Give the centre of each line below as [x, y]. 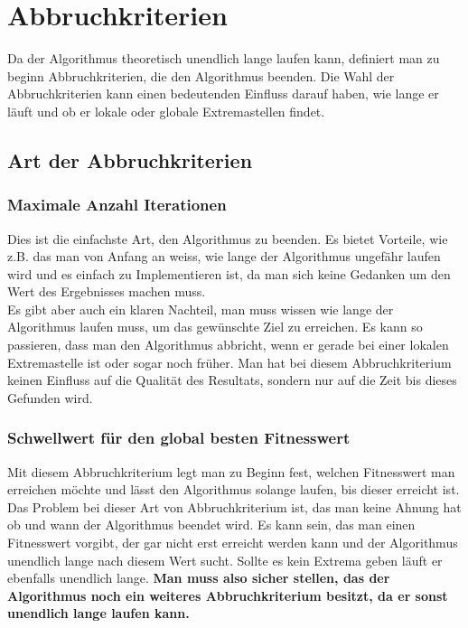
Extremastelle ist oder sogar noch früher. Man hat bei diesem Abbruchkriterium [229, 362]
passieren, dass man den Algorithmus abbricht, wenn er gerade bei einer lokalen [228, 345]
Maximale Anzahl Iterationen [117, 205]
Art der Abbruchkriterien [130, 159]
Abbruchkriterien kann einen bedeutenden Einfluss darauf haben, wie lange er [223, 94]
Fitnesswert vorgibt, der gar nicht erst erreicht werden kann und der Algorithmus [233, 543]
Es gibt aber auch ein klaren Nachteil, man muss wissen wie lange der [201, 309]
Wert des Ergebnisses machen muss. [107, 291]
